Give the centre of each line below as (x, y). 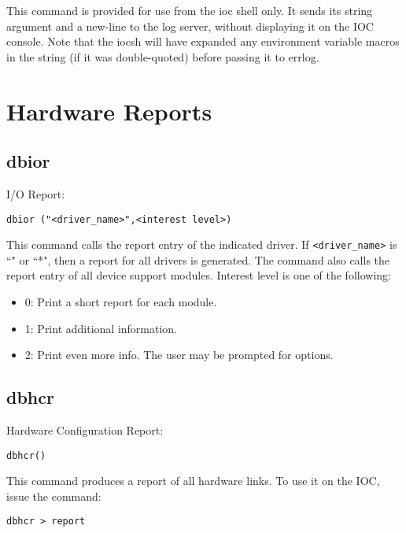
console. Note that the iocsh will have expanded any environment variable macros (203, 41)
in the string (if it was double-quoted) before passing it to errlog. (163, 56)
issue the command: (54, 496)
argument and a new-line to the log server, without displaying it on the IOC (190, 26)
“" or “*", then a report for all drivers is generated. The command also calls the (198, 259)
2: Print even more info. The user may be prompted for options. (179, 355)
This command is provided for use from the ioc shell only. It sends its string (190, 10)
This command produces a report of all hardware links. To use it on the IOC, (193, 481)
